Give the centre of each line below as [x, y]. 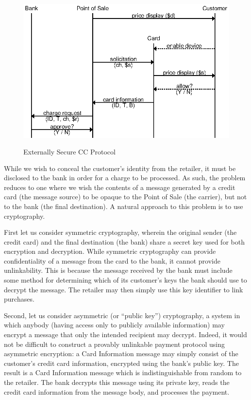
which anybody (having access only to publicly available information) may [114, 325]
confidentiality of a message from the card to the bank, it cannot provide [112, 260]
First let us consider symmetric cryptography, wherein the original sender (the [120, 232]
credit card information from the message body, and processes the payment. [117, 391]
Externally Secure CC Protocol [69, 151]
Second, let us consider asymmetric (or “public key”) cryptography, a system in [122, 315]
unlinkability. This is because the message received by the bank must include [118, 270]
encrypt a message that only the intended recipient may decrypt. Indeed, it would [125, 334]
